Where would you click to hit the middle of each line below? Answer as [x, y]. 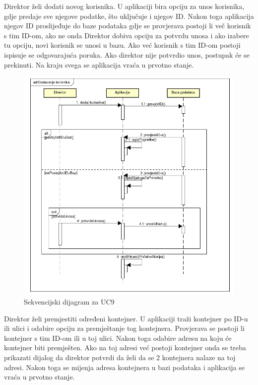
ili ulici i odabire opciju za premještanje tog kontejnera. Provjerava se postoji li [124, 328]
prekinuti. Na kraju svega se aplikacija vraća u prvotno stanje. [99, 64]
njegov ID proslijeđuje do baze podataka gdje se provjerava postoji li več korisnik [128, 26]
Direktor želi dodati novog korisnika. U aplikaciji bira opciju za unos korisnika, [124, 6]
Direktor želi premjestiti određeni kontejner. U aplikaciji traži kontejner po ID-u [126, 318]
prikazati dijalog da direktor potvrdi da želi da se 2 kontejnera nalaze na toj [120, 357]
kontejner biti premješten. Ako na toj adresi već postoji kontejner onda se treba [125, 347]
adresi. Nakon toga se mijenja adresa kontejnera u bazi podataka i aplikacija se [124, 367]
